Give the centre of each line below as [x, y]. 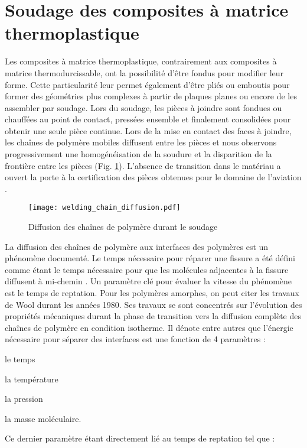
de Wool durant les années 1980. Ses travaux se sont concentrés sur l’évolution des [153, 304]
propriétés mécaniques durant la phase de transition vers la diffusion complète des [153, 316]
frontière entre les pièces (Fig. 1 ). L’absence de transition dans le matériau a [143, 165]
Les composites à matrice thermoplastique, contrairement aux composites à [141, 61]
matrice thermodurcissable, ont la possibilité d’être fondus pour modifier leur [144, 72]
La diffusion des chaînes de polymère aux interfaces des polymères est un [137, 246]
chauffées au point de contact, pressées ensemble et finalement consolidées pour [148, 119]
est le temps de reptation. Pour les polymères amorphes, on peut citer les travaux [152, 293]
